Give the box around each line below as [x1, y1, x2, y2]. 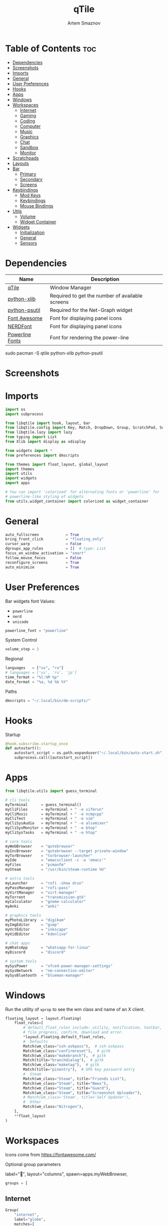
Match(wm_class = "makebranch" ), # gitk [23, 1053, 106, 1058]
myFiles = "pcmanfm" [5, 862, 66, 867]
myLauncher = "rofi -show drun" [5, 880, 84, 885]
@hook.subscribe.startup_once [5, 741, 68, 746]
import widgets [5, 476, 37, 481]
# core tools [5, 839, 32, 844]
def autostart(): [5, 746, 41, 751]
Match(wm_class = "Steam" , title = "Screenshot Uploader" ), [23, 1090, 142, 1095]
